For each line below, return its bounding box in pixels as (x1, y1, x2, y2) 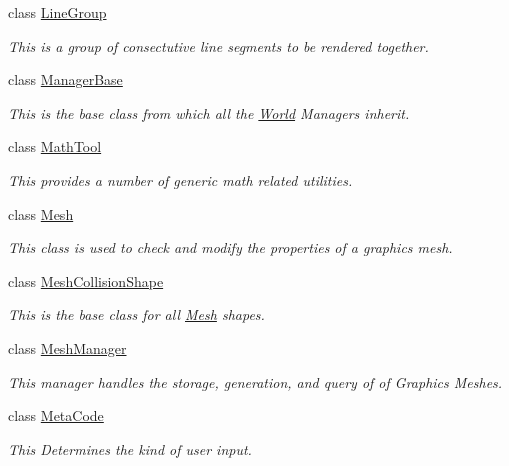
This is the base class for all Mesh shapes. (8, 304, 265, 325)
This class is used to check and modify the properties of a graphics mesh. (8, 237, 453, 258)
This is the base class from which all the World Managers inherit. (8, 102, 410, 123)
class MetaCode (8, 405, 104, 426)
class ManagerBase (8, 69, 123, 90)
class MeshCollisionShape (8, 270, 164, 291)
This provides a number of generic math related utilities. (8, 169, 353, 190)
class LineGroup (8, 2, 107, 22)
